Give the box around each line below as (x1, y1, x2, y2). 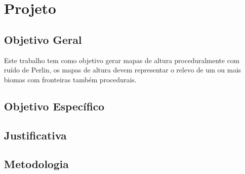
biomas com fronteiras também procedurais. (4, 74, 137, 84)
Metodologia (4, 156, 69, 172)
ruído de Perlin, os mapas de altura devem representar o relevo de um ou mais (4, 65, 241, 75)
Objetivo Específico (4, 98, 105, 113)
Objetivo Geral (4, 32, 82, 47)
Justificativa (4, 127, 67, 142)
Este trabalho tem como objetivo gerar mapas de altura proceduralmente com (4, 55, 240, 65)
